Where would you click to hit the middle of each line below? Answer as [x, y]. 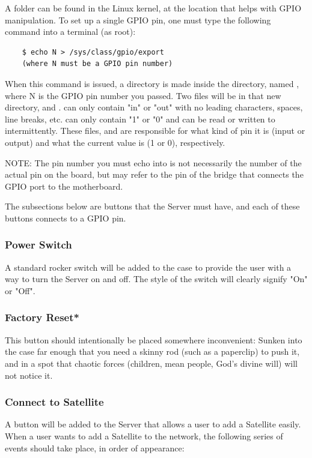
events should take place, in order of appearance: [95, 447]
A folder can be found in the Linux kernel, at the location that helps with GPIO [153, 8]
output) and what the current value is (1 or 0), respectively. [115, 142]
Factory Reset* [42, 317]
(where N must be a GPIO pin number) [97, 64]
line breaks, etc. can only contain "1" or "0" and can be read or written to [140, 119]
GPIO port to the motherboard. [64, 186]
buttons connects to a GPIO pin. [66, 218]
